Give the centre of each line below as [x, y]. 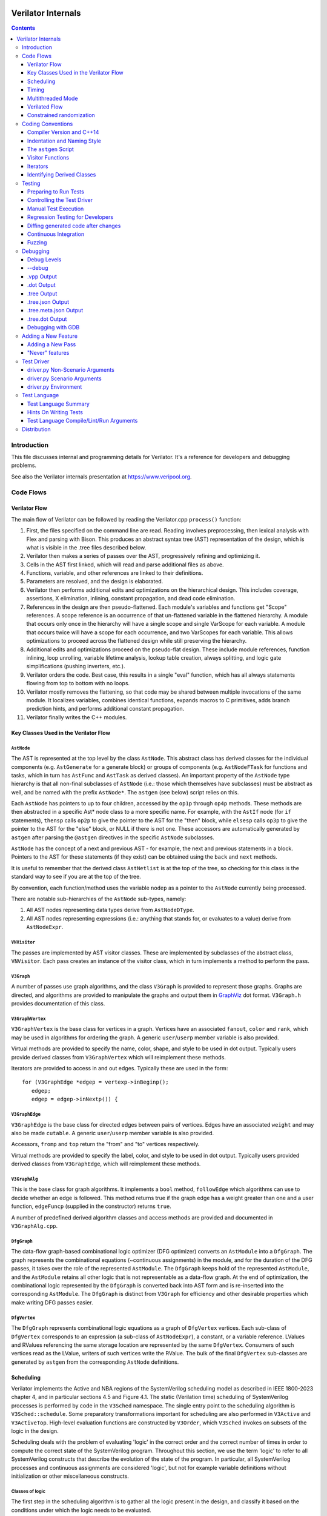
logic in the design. [35, 1431]
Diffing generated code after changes [74, 226]
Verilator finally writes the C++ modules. [77, 717]
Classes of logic [28, 1491]
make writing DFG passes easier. [52, 1302]
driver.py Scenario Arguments [65, 378]
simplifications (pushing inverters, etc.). [76, 666]
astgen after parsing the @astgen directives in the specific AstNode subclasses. [113, 837]
